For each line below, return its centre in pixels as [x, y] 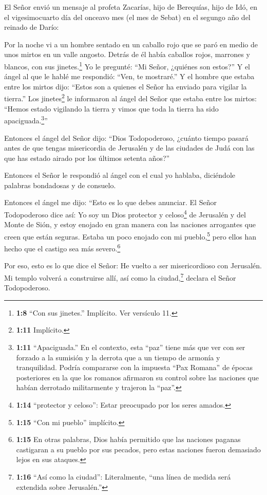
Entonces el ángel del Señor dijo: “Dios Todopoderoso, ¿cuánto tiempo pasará [126, 137]
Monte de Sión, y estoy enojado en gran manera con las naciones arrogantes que [130, 224]
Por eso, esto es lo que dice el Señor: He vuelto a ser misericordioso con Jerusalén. [133, 265]
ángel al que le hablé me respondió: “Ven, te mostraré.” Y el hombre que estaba [129, 76]
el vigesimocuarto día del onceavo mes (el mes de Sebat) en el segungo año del [127, 17]
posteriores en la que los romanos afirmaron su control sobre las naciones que [137, 377]
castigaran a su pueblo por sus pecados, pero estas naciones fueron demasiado [138, 449]
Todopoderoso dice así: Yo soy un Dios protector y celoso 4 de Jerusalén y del [125, 214]
